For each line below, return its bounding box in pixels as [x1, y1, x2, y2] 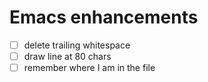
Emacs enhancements [9, 6, 199, 29]
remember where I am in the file [23, 62, 156, 74]
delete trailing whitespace [23, 39, 131, 51]
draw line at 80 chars [23, 51, 112, 62]
